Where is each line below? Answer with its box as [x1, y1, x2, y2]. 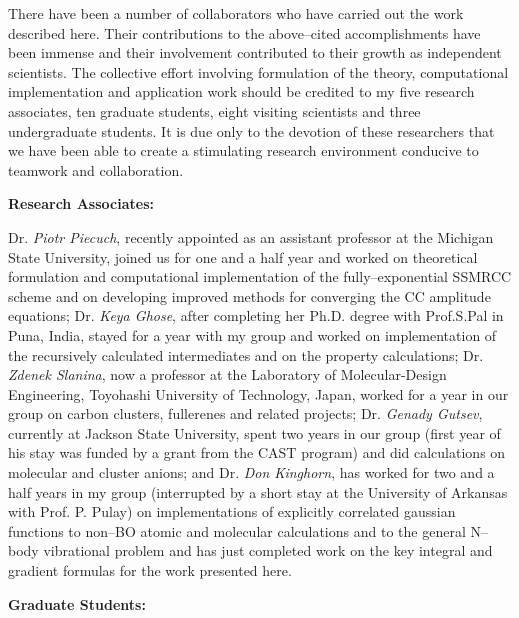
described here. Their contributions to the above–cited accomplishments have [8, 22, 481, 43]
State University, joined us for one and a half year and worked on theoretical [8, 246, 478, 267]
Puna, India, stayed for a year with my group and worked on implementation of [8, 324, 497, 345]
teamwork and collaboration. [8, 159, 184, 180]
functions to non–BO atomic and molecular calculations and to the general [8, 520, 466, 541]
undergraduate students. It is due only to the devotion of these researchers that [8, 120, 495, 141]
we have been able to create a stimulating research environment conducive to [8, 140, 479, 161]
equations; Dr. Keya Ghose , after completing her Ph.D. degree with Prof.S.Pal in [8, 305, 504, 326]
